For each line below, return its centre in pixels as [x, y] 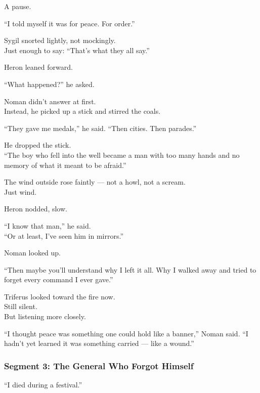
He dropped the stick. [38, 145]
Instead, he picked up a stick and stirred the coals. [82, 111]
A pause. [18, 6]
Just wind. [20, 191]
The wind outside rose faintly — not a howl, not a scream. [95, 182]
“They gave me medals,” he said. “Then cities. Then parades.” [100, 128]
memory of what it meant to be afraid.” [65, 165]
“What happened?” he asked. [49, 84]
